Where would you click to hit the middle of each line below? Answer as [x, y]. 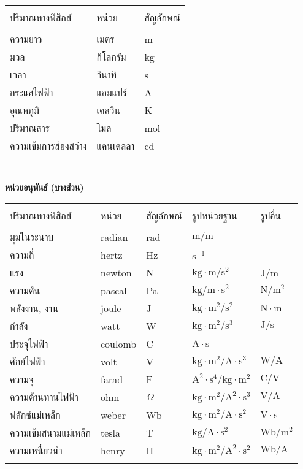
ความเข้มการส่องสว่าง [48, 146]
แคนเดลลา [116, 146]
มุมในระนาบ [32, 237]
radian [114, 237]
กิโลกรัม [111, 57]
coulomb [118, 344]
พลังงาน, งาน [34, 308]
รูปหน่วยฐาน [215, 216]
